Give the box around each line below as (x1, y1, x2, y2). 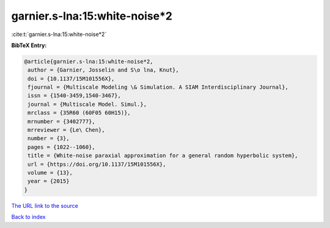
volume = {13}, (28, 169, 73, 176)
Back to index (11, 213, 46, 221)
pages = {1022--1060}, (28, 144, 96, 150)
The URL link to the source (11, 202, 79, 209)
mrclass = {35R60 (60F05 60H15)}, (28, 109, 131, 116)
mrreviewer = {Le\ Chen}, (28, 127, 105, 134)
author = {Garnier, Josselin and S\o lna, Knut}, (28, 67, 180, 73)
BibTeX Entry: (11, 42, 47, 49)
